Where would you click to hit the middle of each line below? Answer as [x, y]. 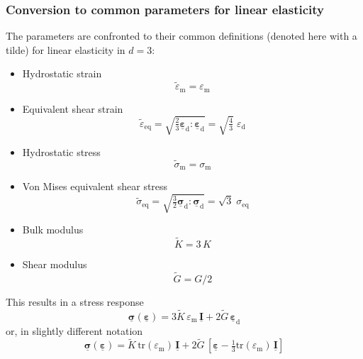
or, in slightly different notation [74, 330]
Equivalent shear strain [73, 108]
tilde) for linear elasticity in [66, 49]
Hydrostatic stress [61, 151]
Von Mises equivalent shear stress [95, 186]
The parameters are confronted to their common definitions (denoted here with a [181, 36]
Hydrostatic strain [62, 73]
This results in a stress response [75, 301]
